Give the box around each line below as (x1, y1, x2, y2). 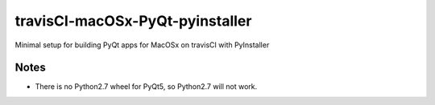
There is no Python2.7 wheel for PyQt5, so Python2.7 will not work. (35, 82, 258, 91)
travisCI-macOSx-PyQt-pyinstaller (14, 12, 252, 30)
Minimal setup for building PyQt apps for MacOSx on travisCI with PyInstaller (14, 40, 270, 50)
